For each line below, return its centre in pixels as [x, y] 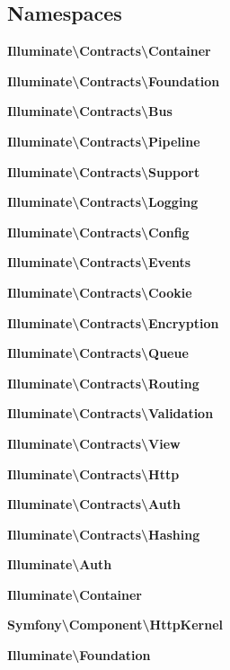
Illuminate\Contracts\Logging [103, 202]
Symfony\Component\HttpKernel [115, 625]
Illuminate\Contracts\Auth [94, 504]
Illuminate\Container [75, 594]
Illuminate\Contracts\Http [93, 473]
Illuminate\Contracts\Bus [90, 111]
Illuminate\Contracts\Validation [111, 413]
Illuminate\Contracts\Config [98, 232]
